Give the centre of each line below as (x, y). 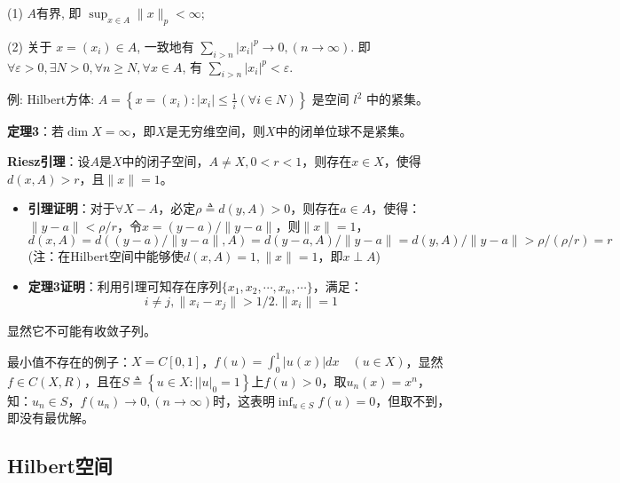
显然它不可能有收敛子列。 (82, 330)
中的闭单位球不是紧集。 (344, 131)
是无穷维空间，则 (216, 131)
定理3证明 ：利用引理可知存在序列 (125, 285)
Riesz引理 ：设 (49, 160)
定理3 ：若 (36, 131)
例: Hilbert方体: (51, 99)
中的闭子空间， (165, 160)
